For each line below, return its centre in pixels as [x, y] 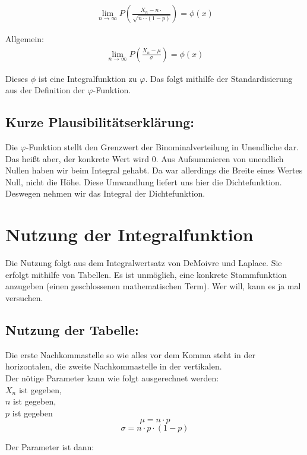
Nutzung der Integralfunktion [129, 234]
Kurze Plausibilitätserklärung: [100, 122]
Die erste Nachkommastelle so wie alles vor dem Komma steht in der [130, 354]
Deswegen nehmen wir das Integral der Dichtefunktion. [105, 193]
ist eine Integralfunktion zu [88, 78]
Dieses [17, 78]
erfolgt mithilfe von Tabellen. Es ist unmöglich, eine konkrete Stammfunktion [146, 274]
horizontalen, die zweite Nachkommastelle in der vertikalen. [114, 366]
